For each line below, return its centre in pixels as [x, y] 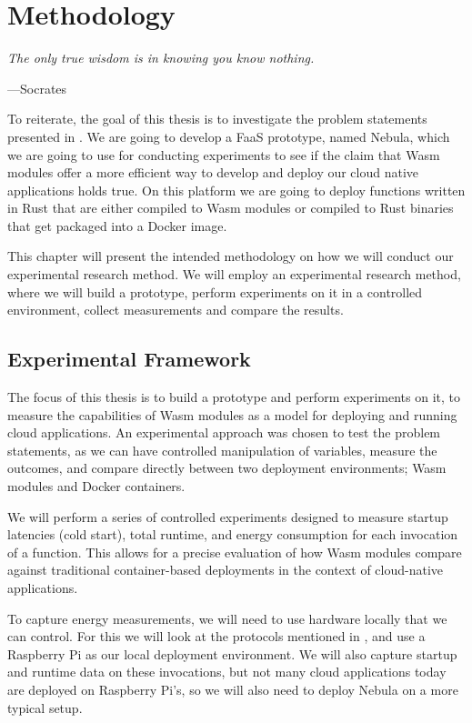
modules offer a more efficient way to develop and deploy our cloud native [213, 172]
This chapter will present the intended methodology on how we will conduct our [231, 256]
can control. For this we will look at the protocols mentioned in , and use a [216, 636]
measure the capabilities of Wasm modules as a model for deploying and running [232, 414]
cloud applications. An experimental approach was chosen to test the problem [224, 432]
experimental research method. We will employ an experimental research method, [234, 274]
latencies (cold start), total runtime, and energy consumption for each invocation [233, 534]
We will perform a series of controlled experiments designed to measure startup [228, 516]
